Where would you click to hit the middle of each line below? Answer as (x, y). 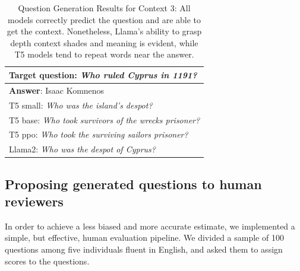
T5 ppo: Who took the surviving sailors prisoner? (99, 134)
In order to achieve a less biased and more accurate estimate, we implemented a (150, 226)
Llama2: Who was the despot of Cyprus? (82, 149)
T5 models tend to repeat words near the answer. (104, 54)
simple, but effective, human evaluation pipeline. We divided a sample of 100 (144, 237)
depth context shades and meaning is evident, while (104, 42)
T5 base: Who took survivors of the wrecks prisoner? (105, 119)
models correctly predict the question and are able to (105, 19)
